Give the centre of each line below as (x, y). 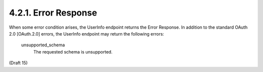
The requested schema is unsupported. (73, 52)
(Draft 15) (18, 63)
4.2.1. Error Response (53, 13)
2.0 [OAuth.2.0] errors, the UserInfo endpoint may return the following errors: (86, 34)
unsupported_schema (43, 45)
